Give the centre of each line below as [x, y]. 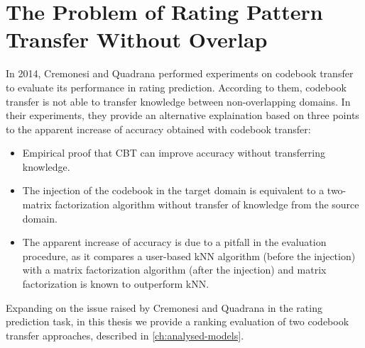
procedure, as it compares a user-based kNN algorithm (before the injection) [189, 256]
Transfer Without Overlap [137, 39]
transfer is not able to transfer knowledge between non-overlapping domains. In [178, 101]
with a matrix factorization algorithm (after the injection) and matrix [174, 270]
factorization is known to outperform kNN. [116, 284]
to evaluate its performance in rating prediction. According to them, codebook [176, 87]
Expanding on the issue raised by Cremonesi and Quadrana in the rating [164, 307]
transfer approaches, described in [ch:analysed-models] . [125, 335]
